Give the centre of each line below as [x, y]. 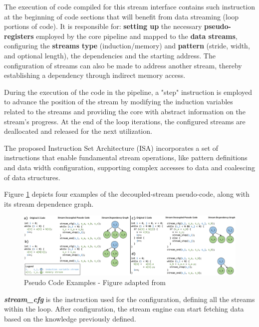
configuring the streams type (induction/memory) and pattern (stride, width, [127, 46]
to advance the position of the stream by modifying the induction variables [119, 102]
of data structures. [32, 177]
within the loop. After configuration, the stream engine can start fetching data [124, 309]
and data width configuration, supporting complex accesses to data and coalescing [129, 167]
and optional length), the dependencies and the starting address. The [110, 55]
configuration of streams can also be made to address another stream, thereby [123, 65]
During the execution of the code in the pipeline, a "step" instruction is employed [128, 92]
